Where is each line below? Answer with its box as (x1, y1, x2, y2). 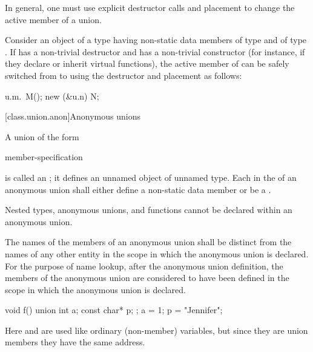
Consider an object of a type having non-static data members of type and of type (5, 33, 307, 46)
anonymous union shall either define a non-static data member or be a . (5, 183, 271, 195)
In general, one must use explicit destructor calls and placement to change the (5, 1, 295, 13)
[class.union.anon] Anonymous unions (5, 110, 140, 123)
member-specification (5, 151, 83, 163)
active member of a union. (5, 13, 102, 25)
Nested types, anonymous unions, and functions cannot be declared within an (5, 203, 292, 216)
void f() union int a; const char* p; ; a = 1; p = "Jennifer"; (5, 303, 223, 316)
